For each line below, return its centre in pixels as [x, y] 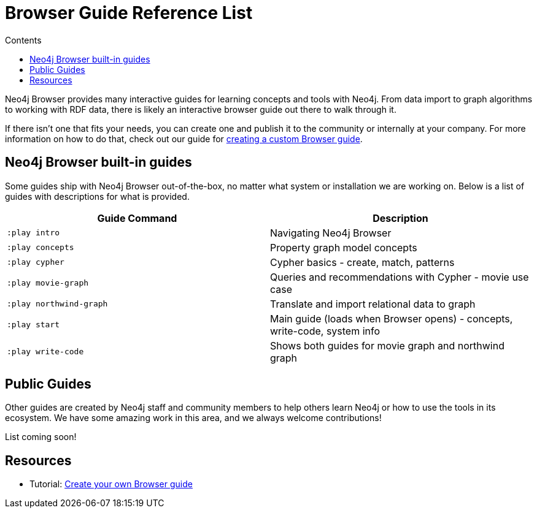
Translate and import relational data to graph [373, 304]
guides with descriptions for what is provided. [97, 196]
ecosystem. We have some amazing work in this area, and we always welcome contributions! [193, 418]
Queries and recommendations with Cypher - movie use [400, 277]
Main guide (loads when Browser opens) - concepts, [392, 318]
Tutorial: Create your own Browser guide [111, 484]
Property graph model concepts [344, 247]
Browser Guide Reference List [129, 13]
